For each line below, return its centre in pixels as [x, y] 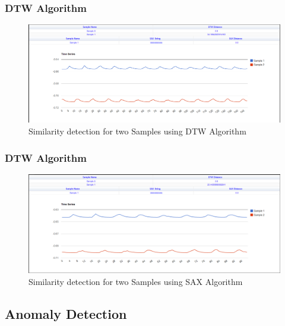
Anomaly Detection [66, 313]
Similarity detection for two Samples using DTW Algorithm [137, 131]
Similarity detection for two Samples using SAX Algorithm [136, 281]
